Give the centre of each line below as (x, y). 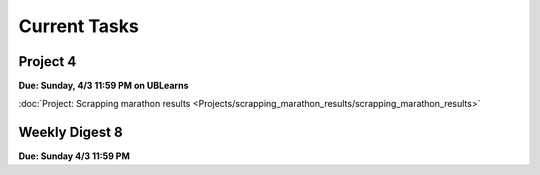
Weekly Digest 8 (71, 132)
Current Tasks (78, 26)
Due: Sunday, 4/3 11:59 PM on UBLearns (103, 86)
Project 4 (47, 61)
